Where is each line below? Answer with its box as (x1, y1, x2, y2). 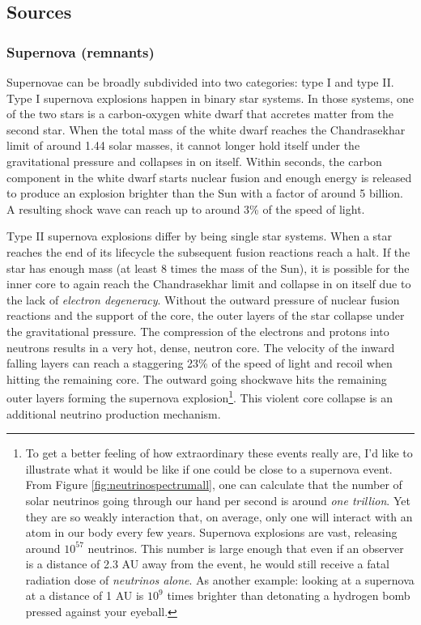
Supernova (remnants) (6, 41, 155, 62)
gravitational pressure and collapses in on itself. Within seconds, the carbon (6, 152, 382, 169)
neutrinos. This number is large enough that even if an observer (87, 539, 404, 556)
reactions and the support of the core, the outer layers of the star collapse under (6, 307, 405, 324)
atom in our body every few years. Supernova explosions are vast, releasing (25, 524, 398, 541)
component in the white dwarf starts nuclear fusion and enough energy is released (6, 168, 412, 185)
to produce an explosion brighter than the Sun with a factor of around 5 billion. (6, 185, 403, 202)
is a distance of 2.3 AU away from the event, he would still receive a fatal (25, 555, 389, 572)
